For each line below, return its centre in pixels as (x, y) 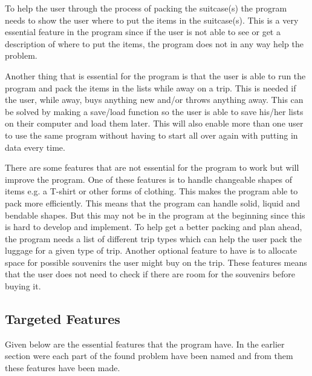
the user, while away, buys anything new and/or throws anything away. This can (154, 100)
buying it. (23, 286)
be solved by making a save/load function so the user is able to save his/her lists (154, 111)
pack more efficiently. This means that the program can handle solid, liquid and (153, 203)
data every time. (35, 147)
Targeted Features (63, 319)
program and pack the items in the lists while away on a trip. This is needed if (151, 87)
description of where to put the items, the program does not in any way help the (154, 43)
